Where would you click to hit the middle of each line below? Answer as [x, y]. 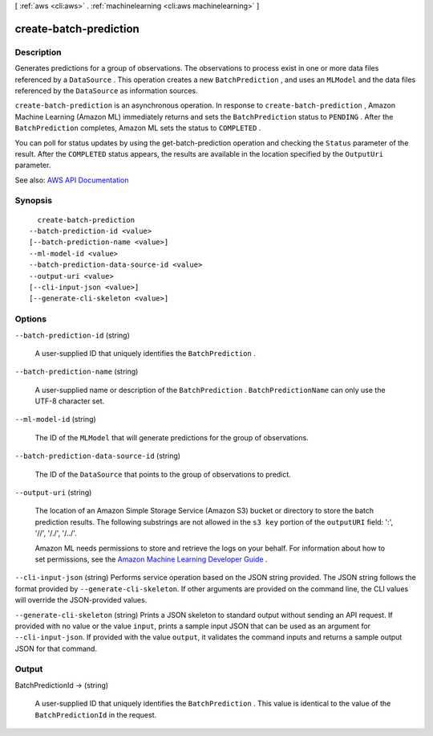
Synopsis [33, 201]
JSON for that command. [56, 648]
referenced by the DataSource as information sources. [106, 90]
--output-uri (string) [53, 493]
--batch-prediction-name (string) [77, 372]
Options [31, 319]
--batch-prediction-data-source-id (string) [97, 456]
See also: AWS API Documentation [72, 180]
